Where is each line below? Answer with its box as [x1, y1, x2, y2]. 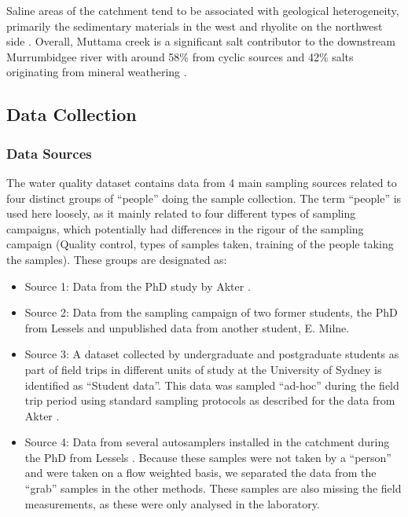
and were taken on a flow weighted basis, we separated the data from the [24, 464, 377, 481]
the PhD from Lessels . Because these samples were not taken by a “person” [24, 449, 391, 465]
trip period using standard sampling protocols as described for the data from [24, 392, 395, 409]
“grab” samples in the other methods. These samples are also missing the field [24, 480, 402, 497]
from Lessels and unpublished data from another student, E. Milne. [24, 319, 350, 335]
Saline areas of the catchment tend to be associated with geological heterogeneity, [6, 2, 399, 18]
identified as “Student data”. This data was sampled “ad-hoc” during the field [24, 376, 399, 393]
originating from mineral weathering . [6, 64, 187, 80]
